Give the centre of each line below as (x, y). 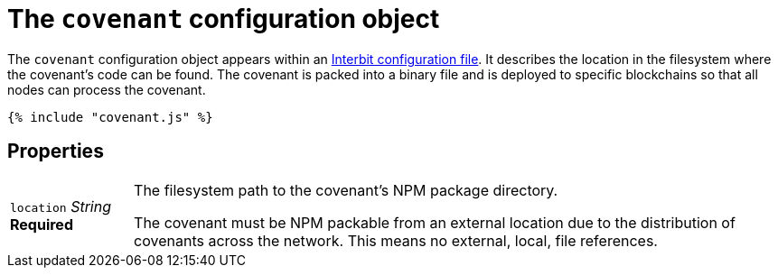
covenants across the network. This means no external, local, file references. (396, 240)
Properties (56, 151)
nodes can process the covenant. (107, 89)
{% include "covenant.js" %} (110, 117)
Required (42, 224)
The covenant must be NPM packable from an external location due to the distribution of (435, 222)
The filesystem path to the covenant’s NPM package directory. (346, 190)
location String (61, 206)
